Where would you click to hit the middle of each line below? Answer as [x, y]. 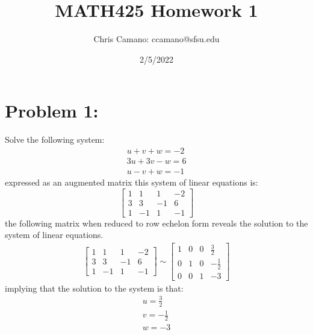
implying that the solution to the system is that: [94, 288]
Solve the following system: [55, 139]
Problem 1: [52, 111]
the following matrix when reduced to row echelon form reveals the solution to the [156, 223]
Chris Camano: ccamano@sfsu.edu [156, 39]
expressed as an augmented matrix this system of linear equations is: [132, 182]
